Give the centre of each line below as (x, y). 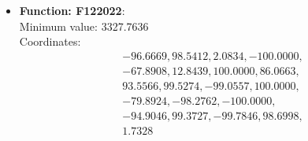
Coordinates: (50, 41)
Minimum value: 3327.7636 (84, 26)
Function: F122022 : (72, 10)
